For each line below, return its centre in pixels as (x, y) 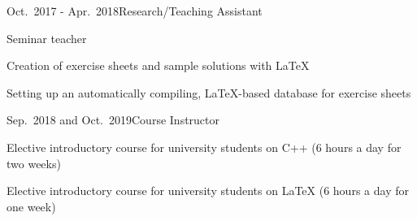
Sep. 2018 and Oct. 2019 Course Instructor (113, 120)
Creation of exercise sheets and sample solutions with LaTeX (158, 65)
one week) (31, 206)
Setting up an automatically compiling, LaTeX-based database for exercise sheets (209, 92)
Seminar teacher (47, 38)
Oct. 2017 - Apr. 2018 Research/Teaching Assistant (135, 11)
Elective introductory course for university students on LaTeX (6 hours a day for (208, 191)
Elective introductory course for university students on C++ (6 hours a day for (204, 147)
